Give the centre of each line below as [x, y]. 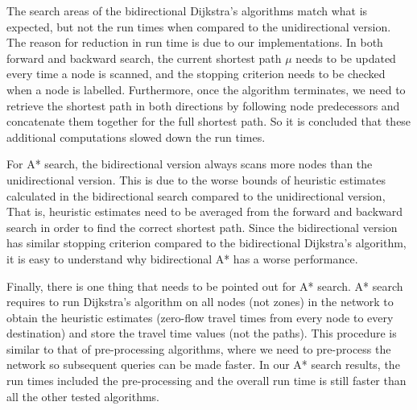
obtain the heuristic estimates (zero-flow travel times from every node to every [200, 317]
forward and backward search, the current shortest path [144, 58]
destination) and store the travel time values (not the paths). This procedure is [202, 333]
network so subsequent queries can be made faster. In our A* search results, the [203, 364]
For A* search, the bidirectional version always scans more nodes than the [190, 164]
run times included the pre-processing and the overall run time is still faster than [206, 381]
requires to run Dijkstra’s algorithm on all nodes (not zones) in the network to [200, 302]
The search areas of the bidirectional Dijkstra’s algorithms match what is [187, 10]
